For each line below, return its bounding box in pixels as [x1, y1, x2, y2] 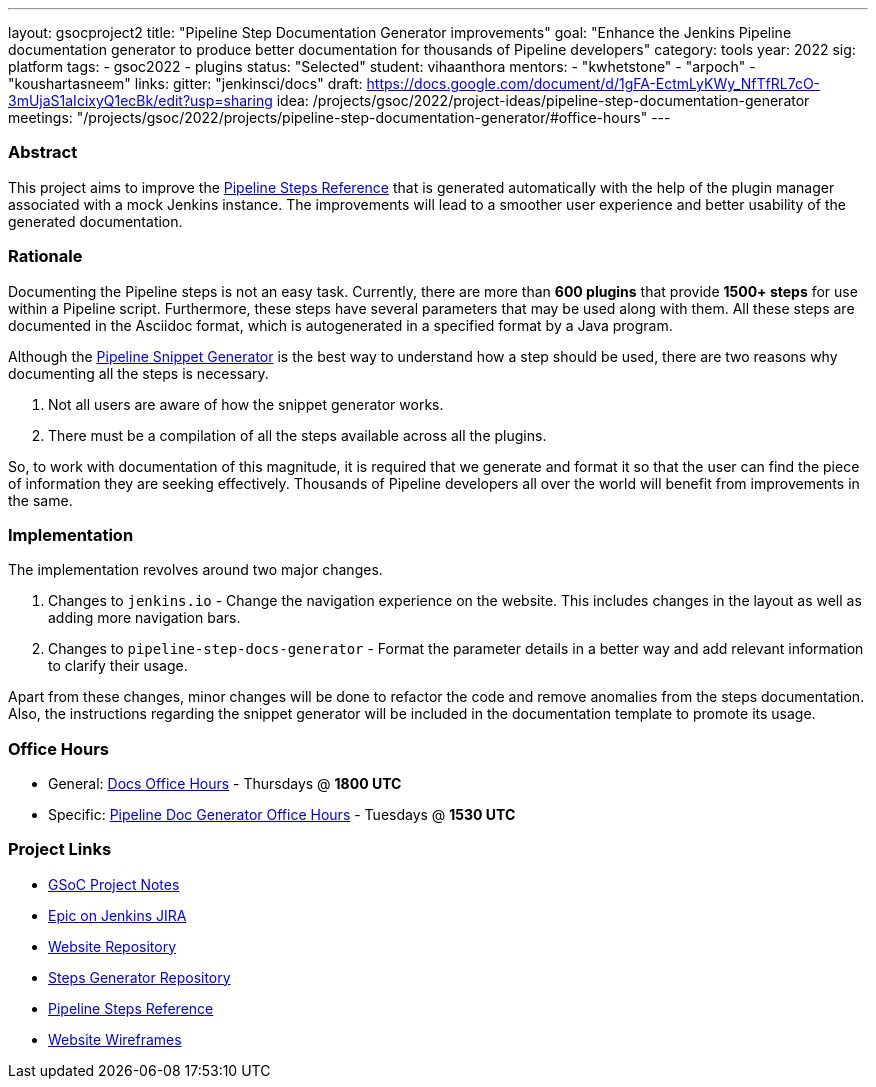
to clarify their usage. [48, 657, 188, 675]
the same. [8, 491, 73, 509]
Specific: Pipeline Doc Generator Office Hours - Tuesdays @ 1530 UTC [48, 806, 516, 823]
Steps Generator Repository [48, 968, 231, 986]
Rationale [8, 246, 83, 267]
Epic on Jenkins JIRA [48, 906, 187, 924]
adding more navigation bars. [48, 609, 241, 627]
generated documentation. [8, 212, 183, 230]
